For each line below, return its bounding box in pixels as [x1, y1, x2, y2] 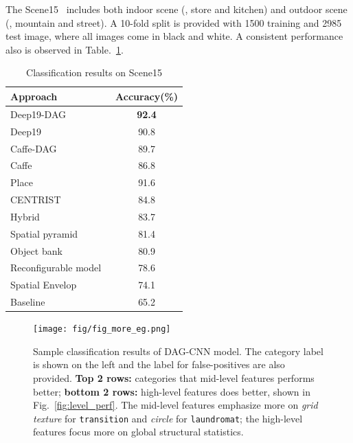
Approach [10, 89, 58, 103]
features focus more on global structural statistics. [33, 424, 244, 439]
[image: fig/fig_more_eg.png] [33, 324, 171, 334]
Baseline [10, 295, 45, 309]
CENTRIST [10, 192, 61, 207]
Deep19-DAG [10, 106, 66, 121]
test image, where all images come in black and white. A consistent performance [5, 29, 343, 43]
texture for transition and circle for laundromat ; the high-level [33, 411, 303, 425]
